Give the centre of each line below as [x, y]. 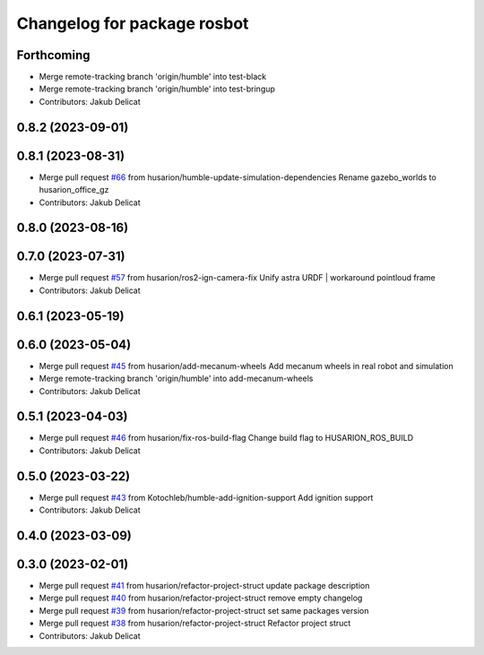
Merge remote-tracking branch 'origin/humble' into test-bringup [157, 89]
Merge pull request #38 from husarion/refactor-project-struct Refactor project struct [195, 624]
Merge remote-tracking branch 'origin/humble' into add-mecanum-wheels [176, 379]
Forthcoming [53, 55]
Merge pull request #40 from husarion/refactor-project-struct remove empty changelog [201, 598]
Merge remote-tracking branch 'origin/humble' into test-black [153, 77]
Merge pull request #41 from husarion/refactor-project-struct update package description [204, 586]
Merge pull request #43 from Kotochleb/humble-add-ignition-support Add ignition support [206, 497]
